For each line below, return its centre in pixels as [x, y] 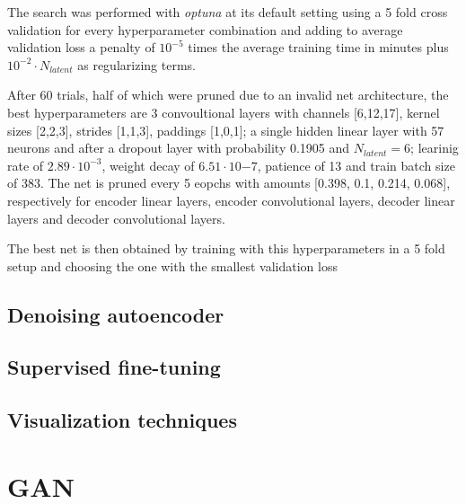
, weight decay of [148, 165]
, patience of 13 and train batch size [356, 165]
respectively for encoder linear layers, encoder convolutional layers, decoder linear [231, 200]
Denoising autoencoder [116, 314]
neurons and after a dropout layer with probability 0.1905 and [179, 148]
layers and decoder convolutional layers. [116, 218]
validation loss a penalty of [81, 47]
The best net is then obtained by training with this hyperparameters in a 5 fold [226, 248]
